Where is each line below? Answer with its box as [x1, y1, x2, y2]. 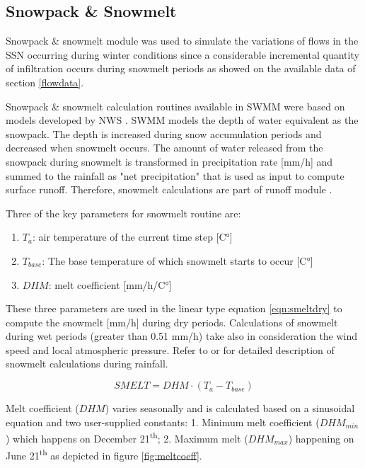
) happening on [288, 430, 354, 445]
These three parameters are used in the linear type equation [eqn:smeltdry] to [6, 301, 342, 316]
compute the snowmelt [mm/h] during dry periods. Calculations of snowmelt [6, 314, 338, 329]
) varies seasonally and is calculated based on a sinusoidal [105, 401, 355, 416]
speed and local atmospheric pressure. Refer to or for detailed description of [6, 342, 335, 357]
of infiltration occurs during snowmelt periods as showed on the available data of [6, 61, 356, 76]
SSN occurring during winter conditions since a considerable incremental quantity [6, 47, 359, 62]
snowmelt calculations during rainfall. [6, 356, 168, 371]
